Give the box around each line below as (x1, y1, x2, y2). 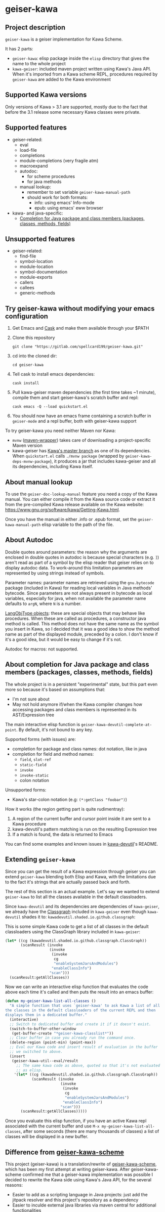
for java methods (27, 178, 62, 184)
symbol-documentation (19, 269, 68, 275)
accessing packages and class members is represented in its (12, 706, 137, 712)
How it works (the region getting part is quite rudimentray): (5, 806, 125, 812)
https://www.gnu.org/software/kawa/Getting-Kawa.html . (5, 507, 120, 513)
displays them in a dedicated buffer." (5, 1012, 87, 1017)
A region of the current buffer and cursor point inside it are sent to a (12, 816, 151, 822)
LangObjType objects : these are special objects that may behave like (5, 610, 145, 616)
